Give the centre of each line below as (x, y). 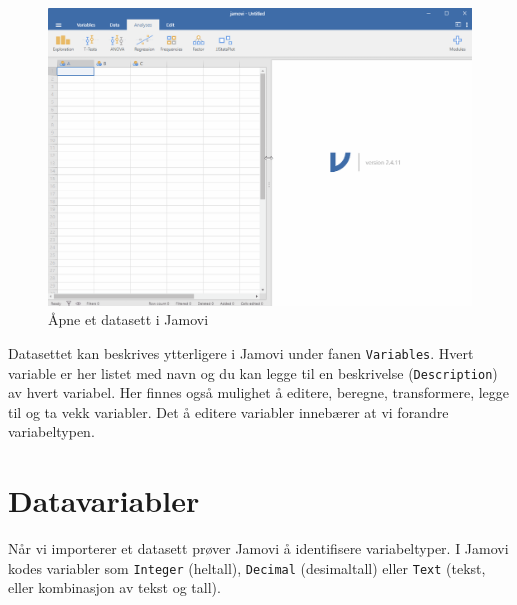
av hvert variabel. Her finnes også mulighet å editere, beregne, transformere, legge (259, 392)
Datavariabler (104, 500)
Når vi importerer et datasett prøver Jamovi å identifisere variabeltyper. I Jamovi (258, 548)
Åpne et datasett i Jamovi (128, 319)
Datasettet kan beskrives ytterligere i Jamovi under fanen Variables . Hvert (241, 352)
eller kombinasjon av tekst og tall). (114, 587)
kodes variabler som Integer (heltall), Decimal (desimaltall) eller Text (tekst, (247, 567)
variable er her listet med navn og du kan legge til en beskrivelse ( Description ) (253, 372)
